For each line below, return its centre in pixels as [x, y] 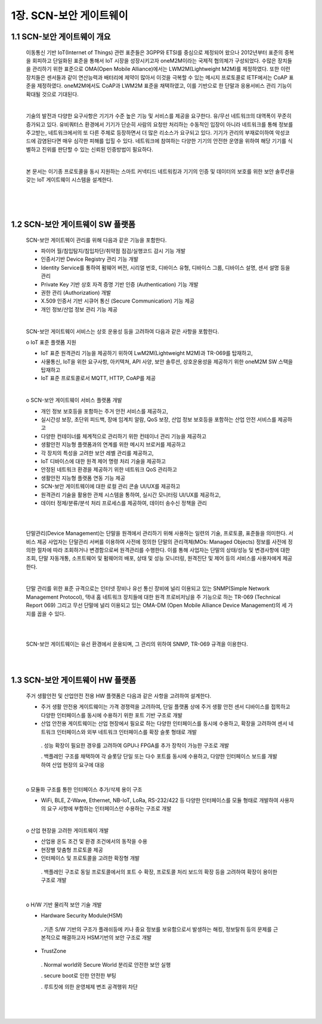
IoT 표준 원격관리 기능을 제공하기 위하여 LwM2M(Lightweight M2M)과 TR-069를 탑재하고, [147, 353]
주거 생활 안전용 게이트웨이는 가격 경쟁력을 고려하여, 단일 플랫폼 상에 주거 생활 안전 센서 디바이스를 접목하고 [165, 707]
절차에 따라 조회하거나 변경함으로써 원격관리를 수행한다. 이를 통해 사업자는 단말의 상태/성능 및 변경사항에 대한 [163, 550]
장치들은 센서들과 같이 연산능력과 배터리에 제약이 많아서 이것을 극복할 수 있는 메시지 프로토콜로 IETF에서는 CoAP [157, 77]
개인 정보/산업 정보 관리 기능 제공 [79, 309]
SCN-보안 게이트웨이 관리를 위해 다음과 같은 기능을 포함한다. [96, 240]
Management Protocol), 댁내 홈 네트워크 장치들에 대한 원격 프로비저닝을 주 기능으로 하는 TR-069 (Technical [153, 597]
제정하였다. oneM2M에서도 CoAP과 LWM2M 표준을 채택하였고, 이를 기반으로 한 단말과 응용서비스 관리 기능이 [164, 86]
